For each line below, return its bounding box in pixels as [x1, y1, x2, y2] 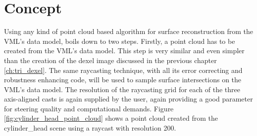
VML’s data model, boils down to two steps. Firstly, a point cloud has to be [4, 35, 235, 46]
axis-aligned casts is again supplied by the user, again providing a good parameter [4, 94, 253, 104]
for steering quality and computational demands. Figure [4, 103, 174, 113]
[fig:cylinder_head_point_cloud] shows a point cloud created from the [4, 113, 218, 123]
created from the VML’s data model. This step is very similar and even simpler [4, 45, 245, 56]
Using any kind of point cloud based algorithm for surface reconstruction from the [4, 26, 254, 36]
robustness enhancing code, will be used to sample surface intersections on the [4, 74, 242, 85]
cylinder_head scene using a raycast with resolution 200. [4, 123, 176, 133]
